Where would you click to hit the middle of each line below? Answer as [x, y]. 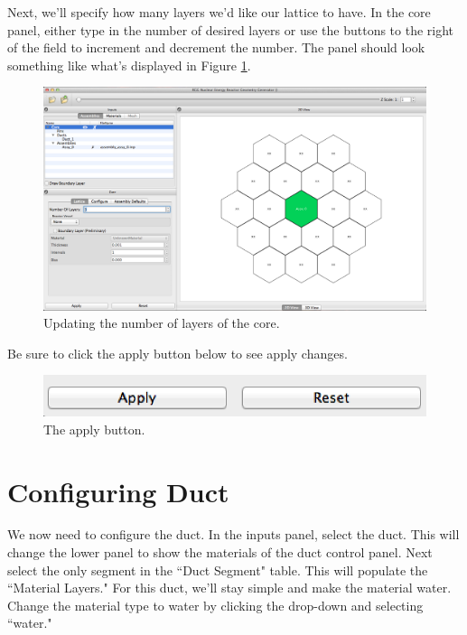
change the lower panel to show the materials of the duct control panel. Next [220, 552]
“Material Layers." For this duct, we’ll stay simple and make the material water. [229, 588]
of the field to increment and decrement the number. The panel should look [216, 47]
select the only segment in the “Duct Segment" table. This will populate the [218, 570]
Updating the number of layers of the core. [162, 323]
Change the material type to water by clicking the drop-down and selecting [215, 605]
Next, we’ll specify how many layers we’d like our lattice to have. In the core [219, 12]
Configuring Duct [118, 491]
